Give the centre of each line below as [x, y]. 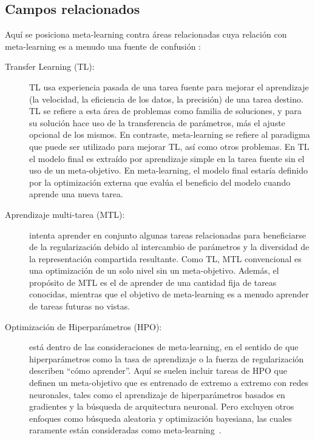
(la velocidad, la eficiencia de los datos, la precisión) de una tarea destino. [166, 99]
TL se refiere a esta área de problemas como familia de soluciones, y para [165, 111]
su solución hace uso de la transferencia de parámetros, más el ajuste [157, 122]
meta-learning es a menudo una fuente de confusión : [103, 46]
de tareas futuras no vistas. [80, 306]
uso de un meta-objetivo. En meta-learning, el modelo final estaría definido [168, 170]
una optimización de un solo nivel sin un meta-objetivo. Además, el [154, 270]
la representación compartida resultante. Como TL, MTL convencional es [165, 258]
